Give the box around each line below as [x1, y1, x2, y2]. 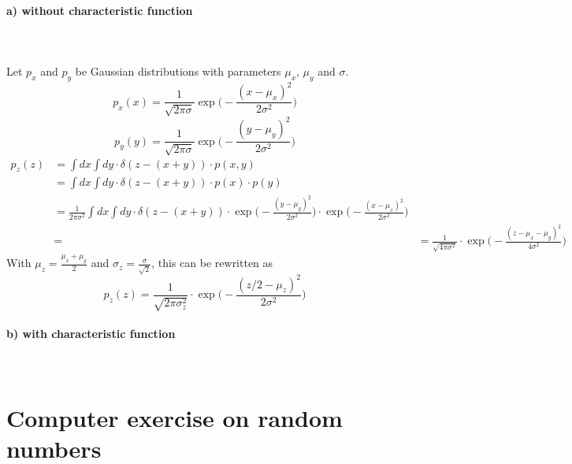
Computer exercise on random [6, 401, 343, 433]
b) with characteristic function [6, 325, 176, 341]
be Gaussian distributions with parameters [75, 62, 281, 79]
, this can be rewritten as [151, 254, 273, 271]
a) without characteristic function [6, 2, 193, 18]
